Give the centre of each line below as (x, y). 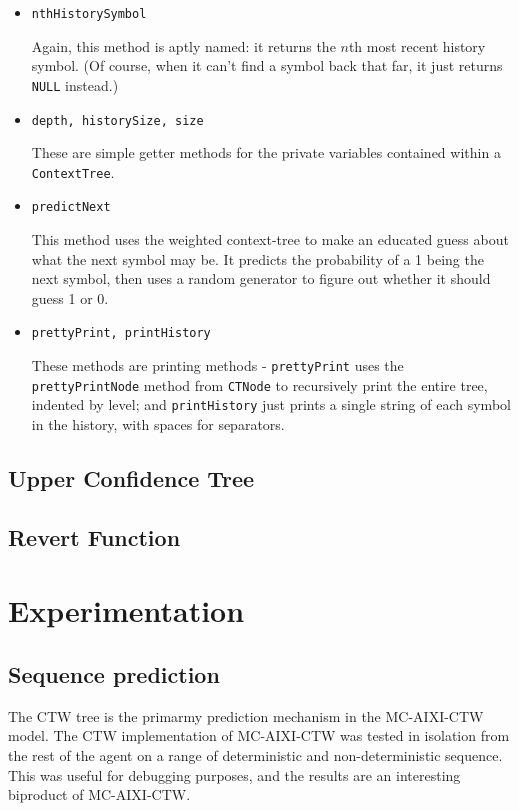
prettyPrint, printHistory (121, 333)
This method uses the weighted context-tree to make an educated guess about (270, 239)
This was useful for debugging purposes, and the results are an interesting (234, 774)
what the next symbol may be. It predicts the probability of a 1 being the (257, 258)
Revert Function (94, 536)
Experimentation (126, 610)
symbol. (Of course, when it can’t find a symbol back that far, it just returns (267, 65)
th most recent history (417, 45)
